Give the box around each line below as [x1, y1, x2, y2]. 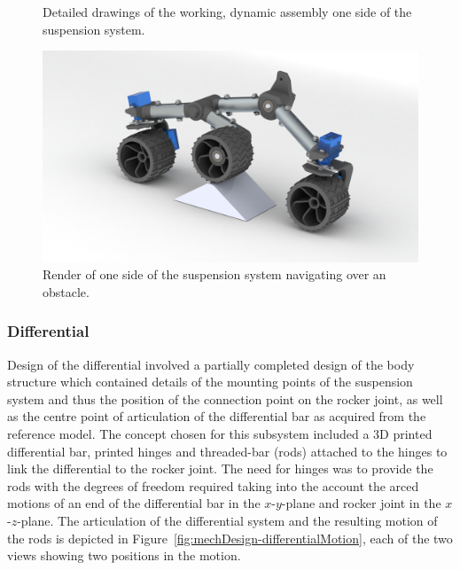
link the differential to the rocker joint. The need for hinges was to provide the [7, 459, 433, 478]
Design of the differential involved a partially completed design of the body [7, 355, 415, 373]
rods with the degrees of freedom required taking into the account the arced [7, 476, 419, 495]
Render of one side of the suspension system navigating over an [43, 265, 386, 284]
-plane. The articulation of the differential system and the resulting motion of [17, 511, 438, 530]
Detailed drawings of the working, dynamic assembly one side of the [43, 3, 412, 20]
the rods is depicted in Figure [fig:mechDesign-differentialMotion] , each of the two [7, 528, 453, 547]
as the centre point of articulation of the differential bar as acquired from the [7, 407, 426, 426]
